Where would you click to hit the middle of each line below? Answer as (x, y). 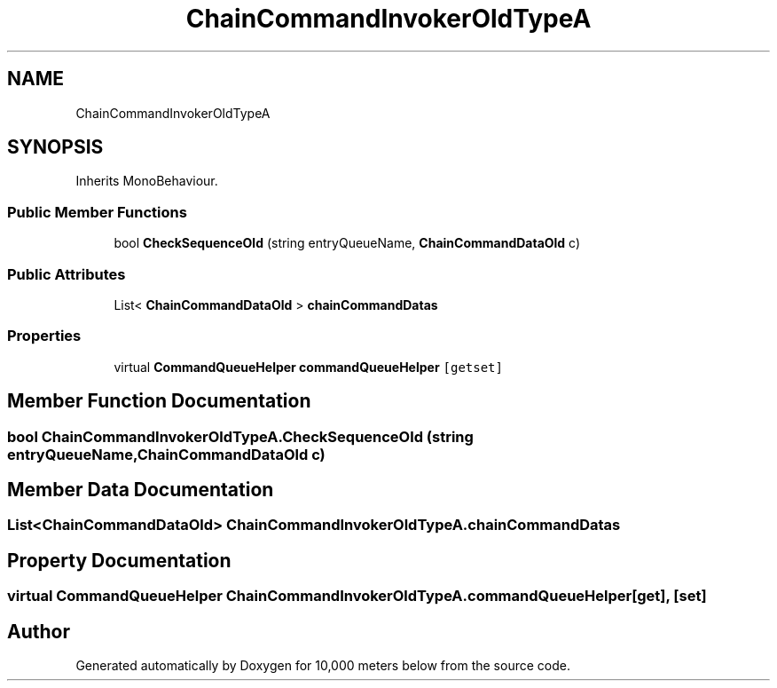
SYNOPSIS (55, 147)
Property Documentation (119, 560)
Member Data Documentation (141, 489)
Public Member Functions (97, 212)
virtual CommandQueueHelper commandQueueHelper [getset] (308, 367)
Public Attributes (67, 274)
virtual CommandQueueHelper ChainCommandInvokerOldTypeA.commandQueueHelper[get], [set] (357, 596)
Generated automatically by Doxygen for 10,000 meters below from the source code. (323, 666)
